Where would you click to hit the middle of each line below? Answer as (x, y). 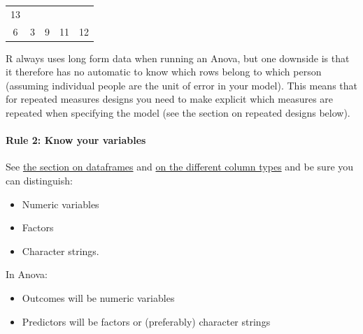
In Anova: (27, 274)
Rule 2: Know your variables (76, 140)
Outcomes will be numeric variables (98, 298)
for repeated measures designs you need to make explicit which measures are (170, 99)
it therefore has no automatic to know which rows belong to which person (164, 72)
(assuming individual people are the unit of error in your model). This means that (181, 85)
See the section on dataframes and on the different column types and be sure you (180, 167)
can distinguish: (39, 181)
